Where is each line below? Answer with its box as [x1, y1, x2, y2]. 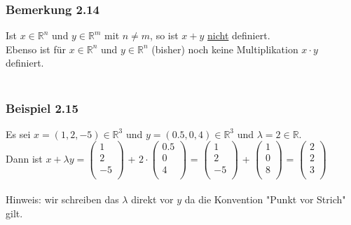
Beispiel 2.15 [6, 99, 78, 116]
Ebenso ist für [6, 41, 66, 56]
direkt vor [131, 192, 174, 207]
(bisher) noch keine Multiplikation [151, 41, 298, 56]
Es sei [6, 126, 31, 141]
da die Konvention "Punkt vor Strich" [184, 192, 346, 207]
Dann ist [6, 151, 43, 165]
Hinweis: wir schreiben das [6, 192, 119, 207]
